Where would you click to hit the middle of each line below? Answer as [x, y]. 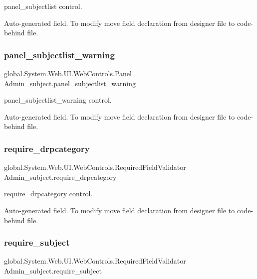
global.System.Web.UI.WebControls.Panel [68, 73]
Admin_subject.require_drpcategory [60, 177]
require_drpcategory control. [48, 194]
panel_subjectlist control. [43, 6]
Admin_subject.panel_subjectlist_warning [70, 83]
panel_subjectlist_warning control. [58, 100]
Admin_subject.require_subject [53, 270]
